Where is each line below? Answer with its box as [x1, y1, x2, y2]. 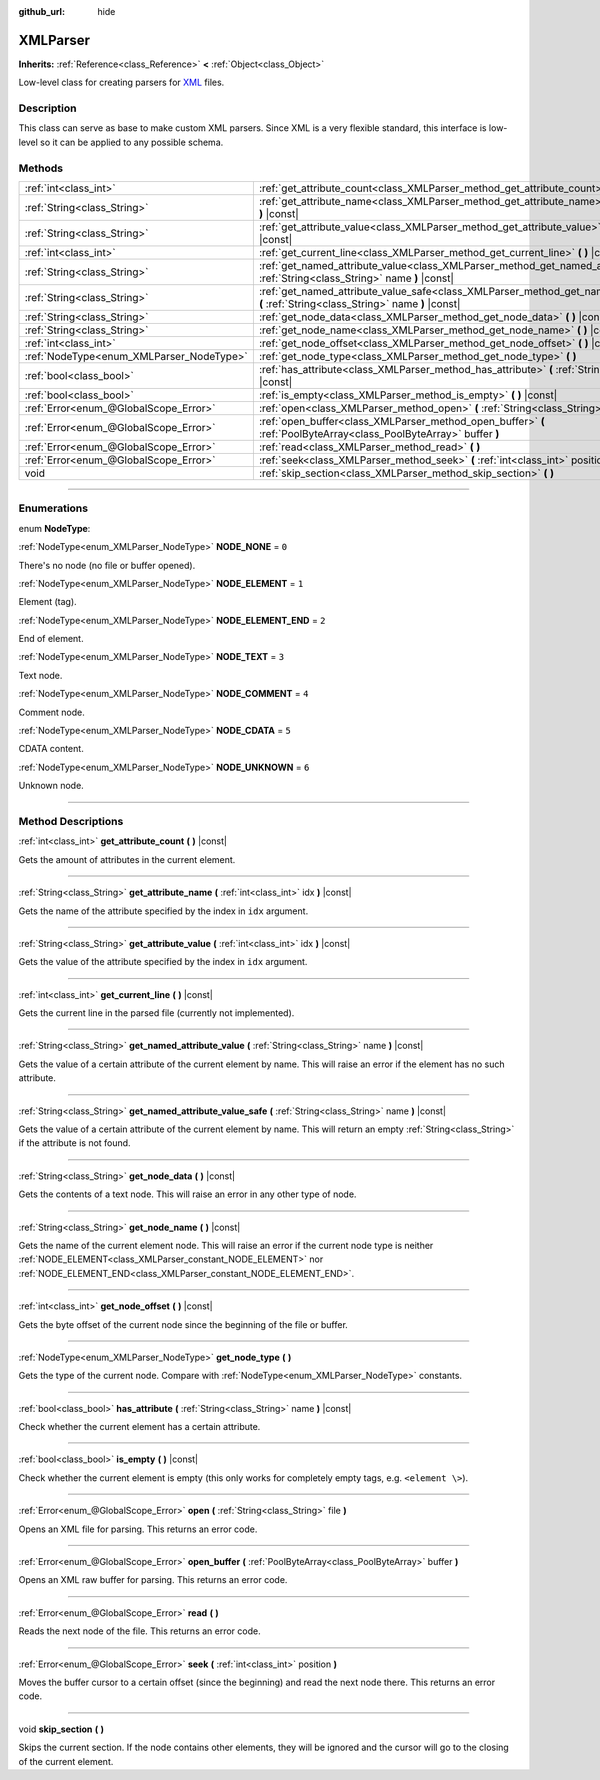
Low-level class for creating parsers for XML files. [18, 76, 225, 89]
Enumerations [18, 501, 89, 515]
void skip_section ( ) [18, 1723, 105, 1735]
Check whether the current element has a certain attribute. [18, 1421, 261, 1433]
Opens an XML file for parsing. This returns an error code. [18, 1523, 258, 1535]
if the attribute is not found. [18, 1137, 131, 1149]
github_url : [18, 6, 65, 17]
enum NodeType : [18, 522, 91, 534]
